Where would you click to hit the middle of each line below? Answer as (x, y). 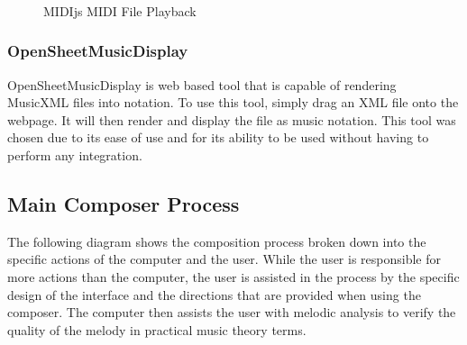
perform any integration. (75, 154)
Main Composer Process (124, 203)
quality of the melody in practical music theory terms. (157, 329)
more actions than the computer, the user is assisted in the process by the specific (233, 276)
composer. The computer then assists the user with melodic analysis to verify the (232, 312)
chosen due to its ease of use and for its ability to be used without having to (218, 137)
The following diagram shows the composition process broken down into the (217, 241)
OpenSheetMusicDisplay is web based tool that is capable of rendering (202, 84)
